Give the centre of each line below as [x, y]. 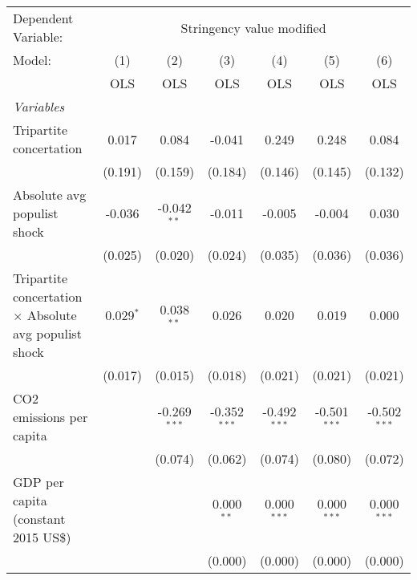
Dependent [43, 18]
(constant [39, 519]
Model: [32, 60]
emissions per [51, 417]
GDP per [38, 482]
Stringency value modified [253, 27]
